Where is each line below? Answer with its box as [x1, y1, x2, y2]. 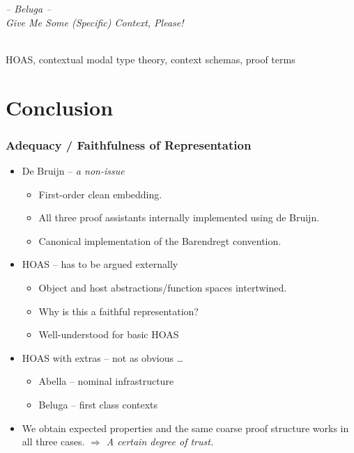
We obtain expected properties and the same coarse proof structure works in [22, 420, 349, 435]
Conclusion [6, 93, 114, 121]
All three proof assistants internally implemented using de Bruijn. [38, 210, 320, 225]
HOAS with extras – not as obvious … [22, 350, 184, 365]
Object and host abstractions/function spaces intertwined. [38, 280, 287, 294]
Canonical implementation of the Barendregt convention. [38, 233, 282, 248]
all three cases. [22, 434, 85, 449]
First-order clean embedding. [38, 186, 162, 201]
